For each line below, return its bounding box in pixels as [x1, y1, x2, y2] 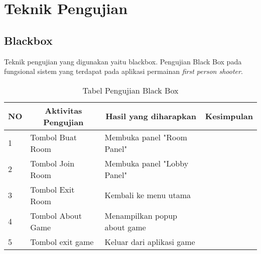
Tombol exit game [30, 235, 94, 247]
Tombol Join [30, 157, 75, 169]
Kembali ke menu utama [104, 189, 191, 201]
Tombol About [30, 209, 82, 221]
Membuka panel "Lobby [104, 157, 189, 169]
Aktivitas [45, 104, 82, 116]
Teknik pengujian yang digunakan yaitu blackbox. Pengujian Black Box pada [4, 56, 242, 66]
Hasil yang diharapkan [105, 110, 196, 122]
